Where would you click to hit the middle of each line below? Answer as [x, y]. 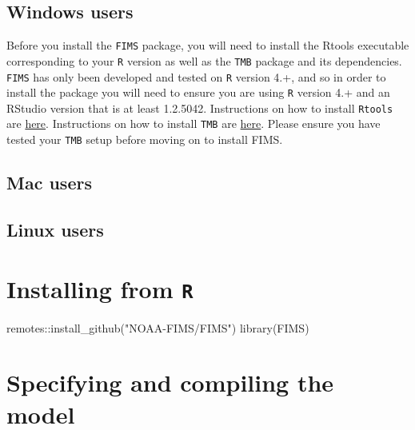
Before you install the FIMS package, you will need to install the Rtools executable [208, 45]
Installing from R [100, 288]
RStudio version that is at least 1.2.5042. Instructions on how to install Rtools [200, 107]
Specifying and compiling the [170, 382]
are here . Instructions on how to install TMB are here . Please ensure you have [194, 123]
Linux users [55, 229]
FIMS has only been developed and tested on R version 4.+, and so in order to [196, 76]
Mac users [49, 183]
